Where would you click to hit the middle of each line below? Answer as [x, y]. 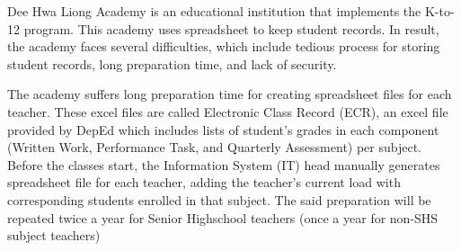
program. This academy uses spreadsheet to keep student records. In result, [231, 28]
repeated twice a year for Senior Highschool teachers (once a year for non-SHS [223, 217]
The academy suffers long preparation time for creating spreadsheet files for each [230, 94]
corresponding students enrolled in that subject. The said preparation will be [219, 199]
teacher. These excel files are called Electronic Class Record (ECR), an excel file [228, 111]
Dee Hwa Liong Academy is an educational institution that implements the [214, 11]
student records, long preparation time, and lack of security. [172, 63]
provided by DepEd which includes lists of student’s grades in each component [223, 129]
